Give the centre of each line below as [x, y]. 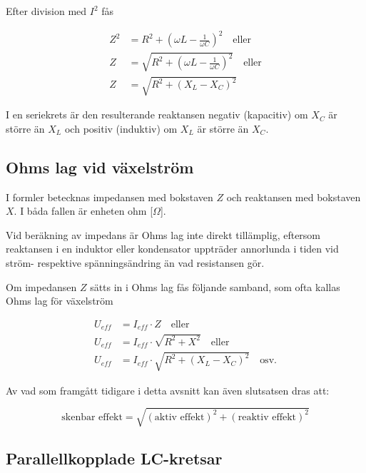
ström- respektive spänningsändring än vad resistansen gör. [135, 263]
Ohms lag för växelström [60, 301]
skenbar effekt [92, 417]
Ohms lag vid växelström [100, 167]
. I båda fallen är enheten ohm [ [83, 211]
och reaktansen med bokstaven [294, 197]
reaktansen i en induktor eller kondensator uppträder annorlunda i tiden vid [172, 249]
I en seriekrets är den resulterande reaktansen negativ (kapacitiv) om [157, 115]
